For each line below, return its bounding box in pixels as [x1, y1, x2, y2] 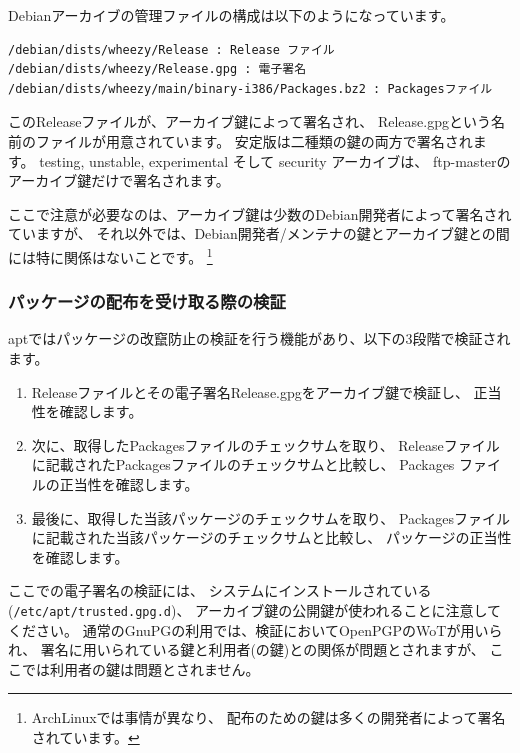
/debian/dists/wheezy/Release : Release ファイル [8, 42, 335, 57]
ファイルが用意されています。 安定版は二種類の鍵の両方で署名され [35, 130, 473, 151]
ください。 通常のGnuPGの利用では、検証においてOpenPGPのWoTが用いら [8, 619, 503, 640]
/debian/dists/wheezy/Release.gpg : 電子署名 [8, 62, 307, 77]
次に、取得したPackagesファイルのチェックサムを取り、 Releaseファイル [31, 434, 500, 455]
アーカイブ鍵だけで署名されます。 [8, 170, 230, 191]
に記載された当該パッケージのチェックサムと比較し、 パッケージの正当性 [31, 527, 512, 548]
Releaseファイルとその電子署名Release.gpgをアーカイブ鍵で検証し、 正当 [31, 381, 502, 402]
